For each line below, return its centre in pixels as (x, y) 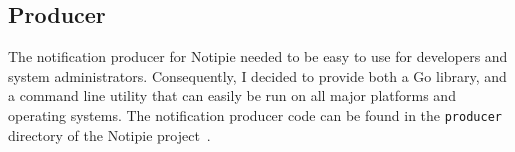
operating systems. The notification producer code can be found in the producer (255, 114)
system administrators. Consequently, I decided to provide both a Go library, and (257, 75)
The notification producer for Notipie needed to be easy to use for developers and (258, 56)
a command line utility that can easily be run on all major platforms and (232, 95)
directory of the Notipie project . (109, 134)
